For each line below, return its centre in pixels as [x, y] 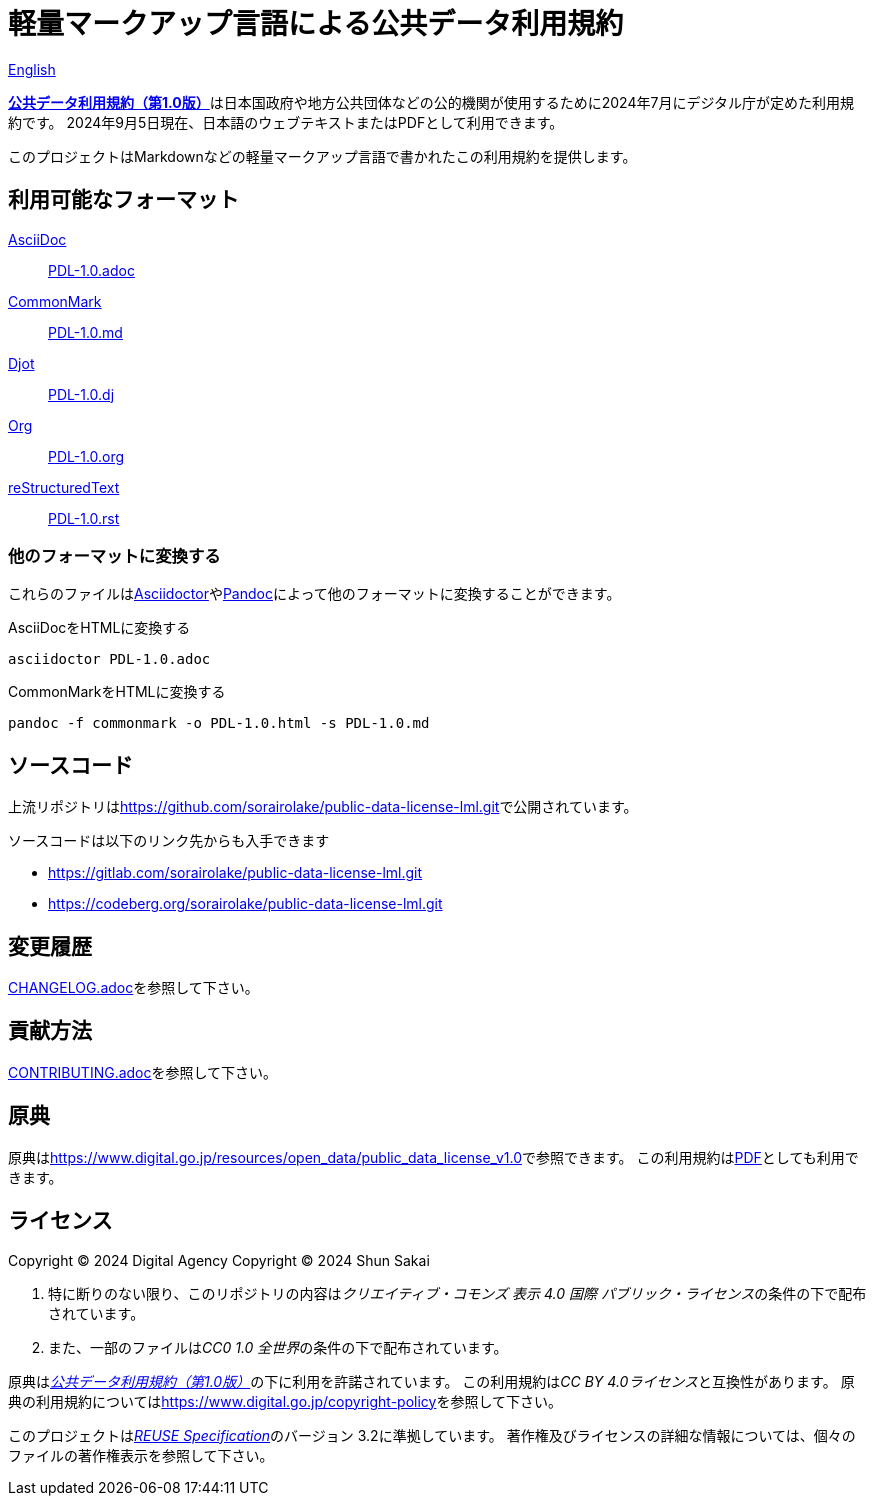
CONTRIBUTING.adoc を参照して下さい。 [143, 1072]
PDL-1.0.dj [81, 394]
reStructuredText [64, 487]
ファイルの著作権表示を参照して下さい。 [141, 1455]
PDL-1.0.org [86, 456]
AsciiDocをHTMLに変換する [99, 628]
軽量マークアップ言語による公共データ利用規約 [316, 24]
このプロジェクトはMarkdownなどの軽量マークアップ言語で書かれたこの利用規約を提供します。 [322, 156]
